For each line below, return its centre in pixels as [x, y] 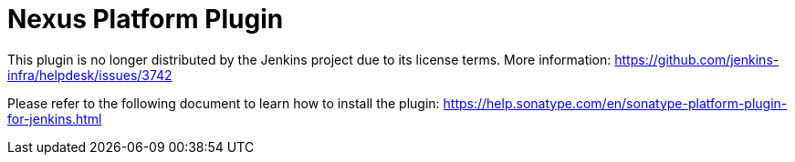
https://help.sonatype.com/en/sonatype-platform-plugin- [615, 103]
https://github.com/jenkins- [697, 59]
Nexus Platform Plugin [146, 19]
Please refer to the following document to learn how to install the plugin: [224, 103]
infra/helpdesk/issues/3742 [90, 75]
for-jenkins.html [55, 118]
